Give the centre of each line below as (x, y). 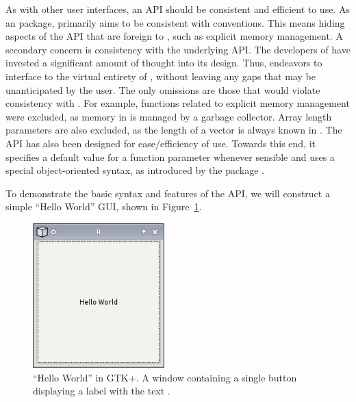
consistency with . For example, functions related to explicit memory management (178, 103)
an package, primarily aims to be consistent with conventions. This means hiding (175, 22)
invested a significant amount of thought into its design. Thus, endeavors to (164, 63)
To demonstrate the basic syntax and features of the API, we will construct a (168, 193)
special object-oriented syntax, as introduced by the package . (135, 170)
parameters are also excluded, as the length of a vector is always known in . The (174, 130)
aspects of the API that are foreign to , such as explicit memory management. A (174, 36)
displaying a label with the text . (102, 391)
